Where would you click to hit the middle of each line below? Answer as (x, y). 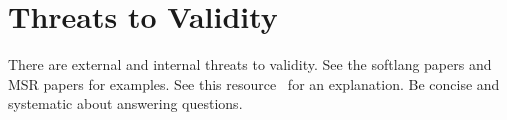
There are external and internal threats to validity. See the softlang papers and (250, 64)
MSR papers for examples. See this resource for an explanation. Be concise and (254, 83)
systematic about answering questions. (125, 103)
